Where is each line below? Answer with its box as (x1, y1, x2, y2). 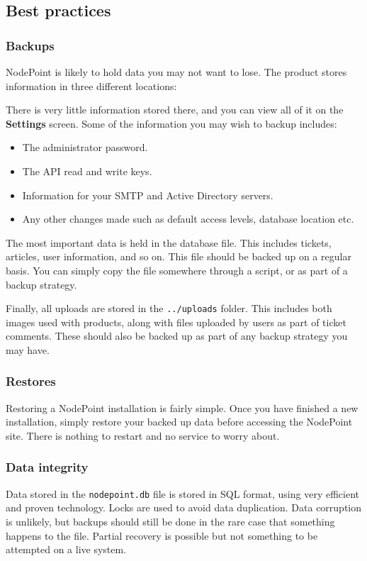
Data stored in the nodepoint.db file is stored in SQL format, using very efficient (6, 486, 359, 501)
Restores (6, 372, 56, 390)
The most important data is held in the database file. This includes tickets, (6, 235, 332, 250)
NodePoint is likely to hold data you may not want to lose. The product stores (6, 65, 347, 79)
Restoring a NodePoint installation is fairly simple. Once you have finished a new (6, 400, 358, 415)
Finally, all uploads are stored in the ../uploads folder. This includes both (6, 301, 332, 316)
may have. (6, 342, 50, 357)
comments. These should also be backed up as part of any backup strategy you (6, 328, 348, 343)
